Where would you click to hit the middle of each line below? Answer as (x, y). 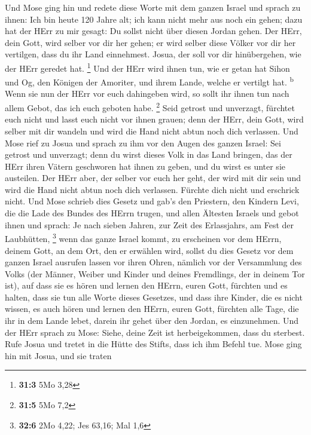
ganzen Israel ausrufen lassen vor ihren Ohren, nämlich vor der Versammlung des (153, 262)
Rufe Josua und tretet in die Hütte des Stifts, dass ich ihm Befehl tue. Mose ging (153, 344)
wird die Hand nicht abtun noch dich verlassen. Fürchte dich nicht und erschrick (152, 189)
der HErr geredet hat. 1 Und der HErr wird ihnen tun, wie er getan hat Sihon (147, 67)
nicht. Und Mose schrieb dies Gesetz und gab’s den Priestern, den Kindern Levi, (152, 201)
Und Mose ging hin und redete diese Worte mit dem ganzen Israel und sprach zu (153, 7)
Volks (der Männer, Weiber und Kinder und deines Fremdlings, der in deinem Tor (155, 273)
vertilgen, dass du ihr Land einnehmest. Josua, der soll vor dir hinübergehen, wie (153, 54)
